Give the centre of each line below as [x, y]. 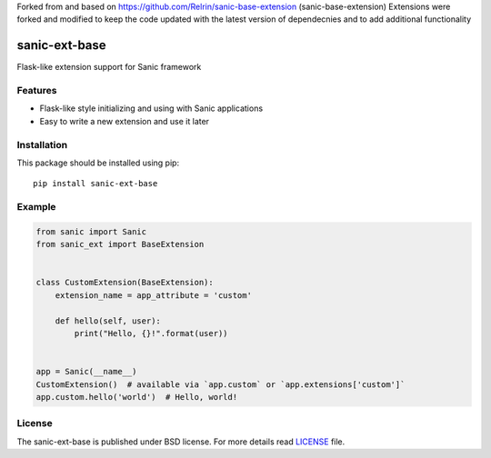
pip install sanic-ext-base [95, 184]
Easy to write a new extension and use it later [124, 121]
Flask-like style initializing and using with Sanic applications [151, 108]
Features [37, 91]
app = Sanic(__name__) [86, 372]
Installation [42, 144]
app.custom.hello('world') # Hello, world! [137, 397]
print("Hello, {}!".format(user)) [151, 334]
